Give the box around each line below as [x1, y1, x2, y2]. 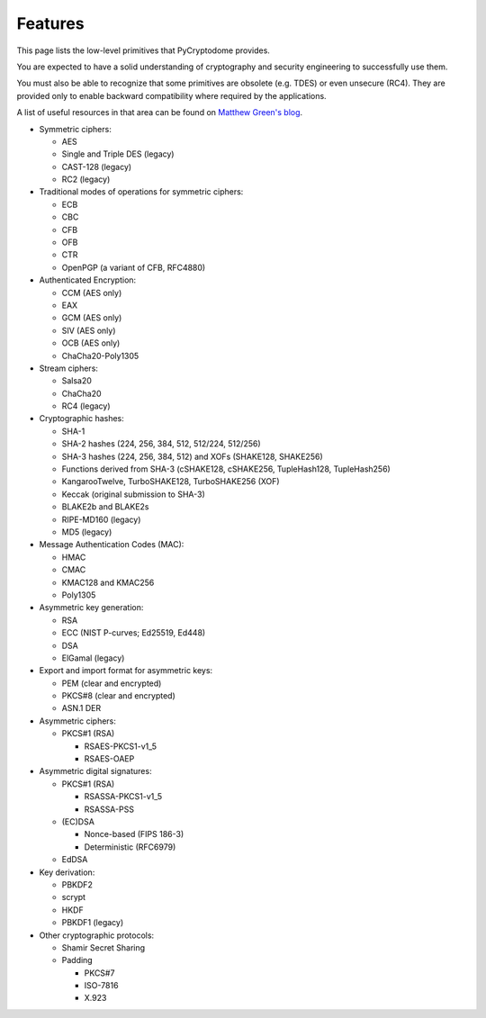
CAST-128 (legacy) [61, 161, 132, 172]
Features [16, 14, 85, 33]
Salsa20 [61, 375, 92, 386]
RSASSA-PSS [84, 804, 135, 815]
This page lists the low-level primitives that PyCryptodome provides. [16, 45, 270, 56]
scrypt [61, 892, 85, 903]
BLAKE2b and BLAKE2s [61, 501, 149, 512]
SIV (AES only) [61, 325, 116, 336]
